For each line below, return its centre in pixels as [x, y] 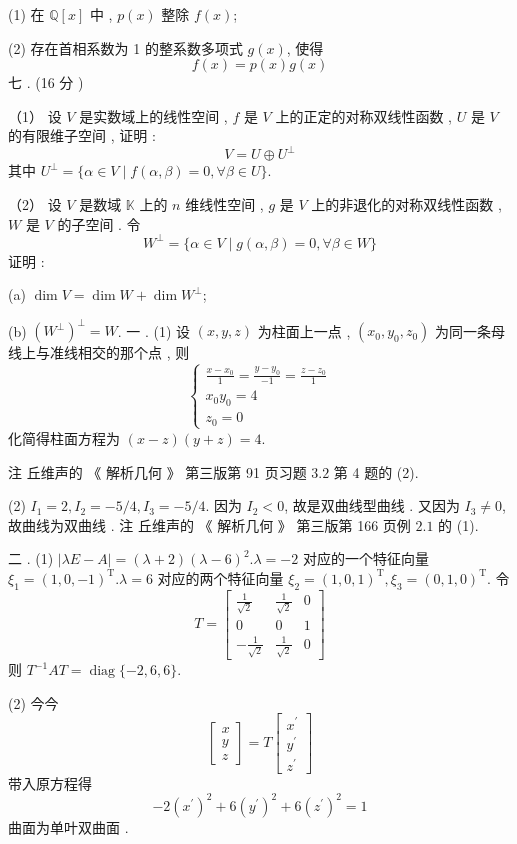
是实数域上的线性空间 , [153, 115]
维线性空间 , [224, 204]
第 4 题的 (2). [376, 471]
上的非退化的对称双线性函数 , [406, 204]
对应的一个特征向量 [365, 558]
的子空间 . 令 [99, 223]
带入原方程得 [50, 782]
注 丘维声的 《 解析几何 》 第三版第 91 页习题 [157, 471]
